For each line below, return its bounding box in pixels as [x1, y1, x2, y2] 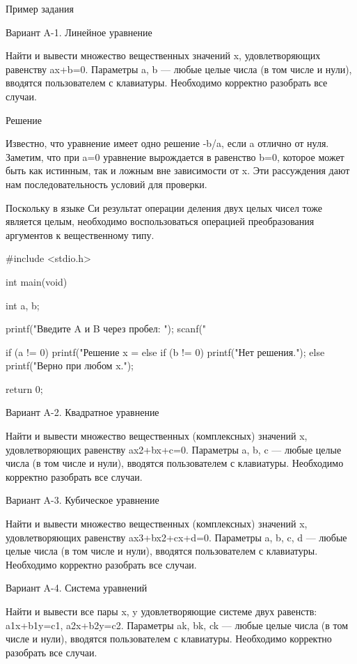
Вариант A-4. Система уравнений [6, 580, 148, 595]
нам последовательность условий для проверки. [6, 176, 207, 191]
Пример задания [6, 1, 74, 15]
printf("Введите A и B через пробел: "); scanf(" [6, 321, 207, 336]
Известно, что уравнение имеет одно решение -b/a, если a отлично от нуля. [6, 136, 329, 150]
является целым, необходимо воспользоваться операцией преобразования [6, 214, 315, 229]
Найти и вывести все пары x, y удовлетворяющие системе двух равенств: [6, 604, 317, 618]
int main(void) [6, 274, 68, 288]
